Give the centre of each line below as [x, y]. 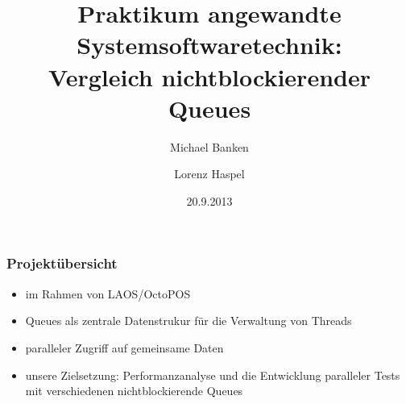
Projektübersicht [62, 263]
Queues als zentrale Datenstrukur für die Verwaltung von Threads [188, 321]
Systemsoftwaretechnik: [209, 45]
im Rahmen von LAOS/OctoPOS [108, 293]
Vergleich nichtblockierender [209, 76]
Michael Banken [209, 146]
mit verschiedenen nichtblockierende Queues [134, 391]
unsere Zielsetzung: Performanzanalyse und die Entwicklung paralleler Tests [213, 375]
